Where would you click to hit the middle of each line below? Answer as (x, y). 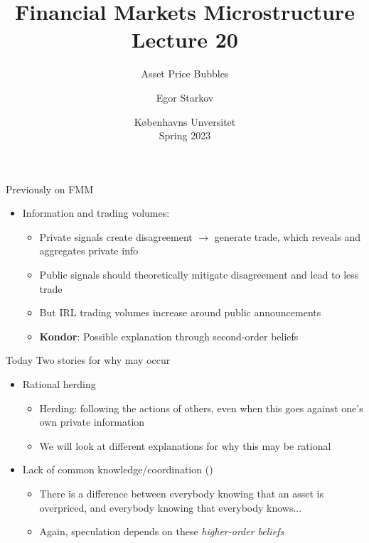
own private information (92, 422)
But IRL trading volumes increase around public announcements (180, 312)
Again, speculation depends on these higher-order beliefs (162, 531)
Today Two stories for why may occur (88, 360)
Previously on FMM (50, 189)
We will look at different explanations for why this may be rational (185, 445)
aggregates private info (89, 251)
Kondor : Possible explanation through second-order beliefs (169, 336)
